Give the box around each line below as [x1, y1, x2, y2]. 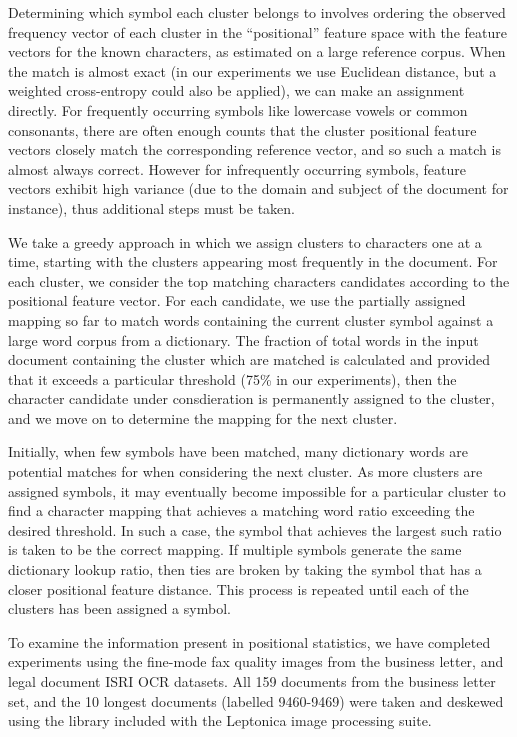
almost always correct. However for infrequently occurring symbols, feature [8, 158, 466, 179]
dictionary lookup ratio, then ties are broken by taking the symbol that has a [8, 559, 482, 580]
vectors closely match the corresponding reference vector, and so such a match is [8, 139, 501, 160]
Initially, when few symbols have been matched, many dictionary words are [8, 441, 469, 462]
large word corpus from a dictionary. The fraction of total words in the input [8, 329, 479, 350]
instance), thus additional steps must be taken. [8, 197, 295, 218]
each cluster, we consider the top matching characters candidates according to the [8, 270, 510, 291]
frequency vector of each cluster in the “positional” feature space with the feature [8, 21, 507, 42]
